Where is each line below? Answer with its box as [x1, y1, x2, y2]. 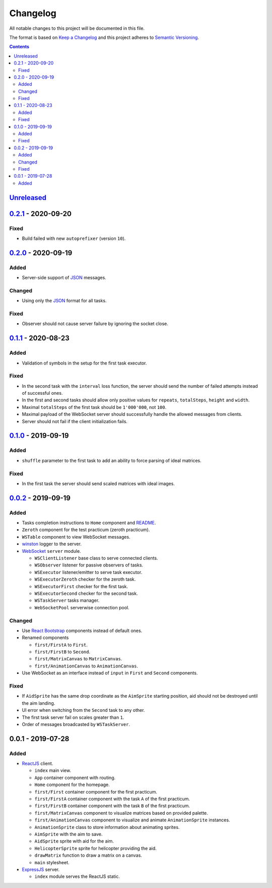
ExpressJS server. [22, 866, 60, 872]
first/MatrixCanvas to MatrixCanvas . [34, 656, 122, 662]
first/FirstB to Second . [34, 649, 91, 655]
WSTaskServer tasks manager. [34, 597, 100, 603]
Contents [9, 43, 30, 50]
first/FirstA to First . [34, 642, 88, 648]
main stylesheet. [34, 859, 70, 865]
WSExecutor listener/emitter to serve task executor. [34, 569, 143, 575]
